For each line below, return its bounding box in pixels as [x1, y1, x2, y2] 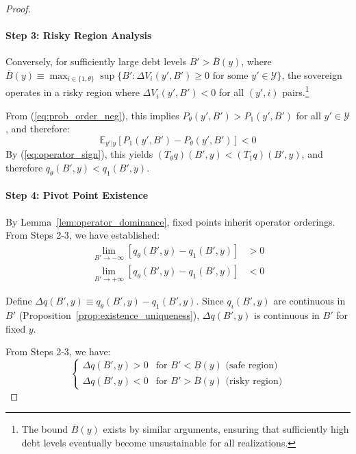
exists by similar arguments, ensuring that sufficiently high [103, 422, 349, 436]
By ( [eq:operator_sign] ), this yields [5, 147, 153, 161]
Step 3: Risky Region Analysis [5, 28, 152, 43]
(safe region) [225, 361, 278, 371]
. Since [196, 294, 224, 308]
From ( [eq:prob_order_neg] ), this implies [5, 108, 179, 122]
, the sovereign [281, 67, 342, 82]
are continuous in [273, 294, 346, 308]
